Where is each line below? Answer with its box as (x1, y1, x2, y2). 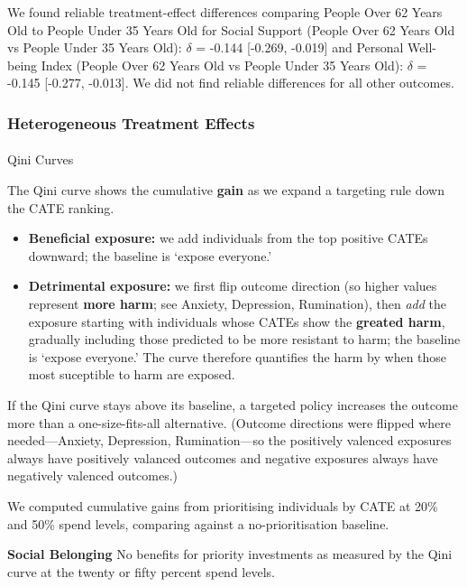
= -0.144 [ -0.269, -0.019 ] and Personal (196, 38, 404, 57)
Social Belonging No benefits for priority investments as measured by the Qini (7, 545, 453, 564)
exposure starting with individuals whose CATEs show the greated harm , (28, 312, 445, 331)
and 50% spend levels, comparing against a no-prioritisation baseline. (7, 514, 389, 533)
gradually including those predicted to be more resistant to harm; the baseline (28, 330, 461, 349)
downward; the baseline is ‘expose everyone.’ (28, 246, 272, 265)
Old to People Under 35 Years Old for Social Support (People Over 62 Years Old (7, 20, 455, 39)
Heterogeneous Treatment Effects (7, 111, 255, 134)
